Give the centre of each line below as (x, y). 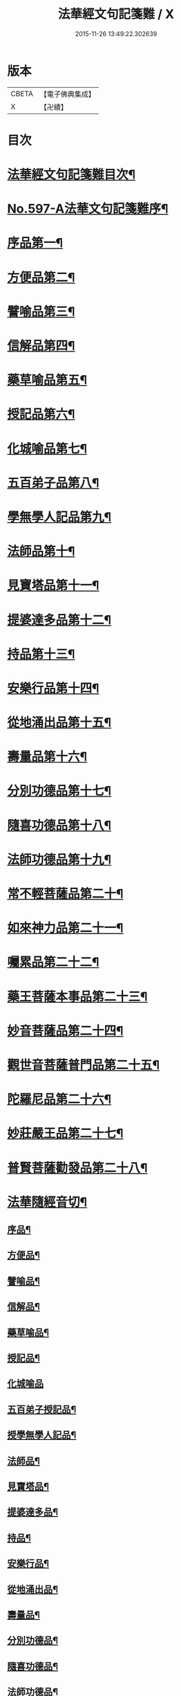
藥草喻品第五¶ (47, 380)
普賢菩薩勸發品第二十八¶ (77, 1168)
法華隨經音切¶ (47, 1202)
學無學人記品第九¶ (59, 517)
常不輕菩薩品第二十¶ (65, 894)
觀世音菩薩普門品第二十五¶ (84, 1065)
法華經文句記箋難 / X (116, 14)
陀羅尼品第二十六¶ (59, 1099)
